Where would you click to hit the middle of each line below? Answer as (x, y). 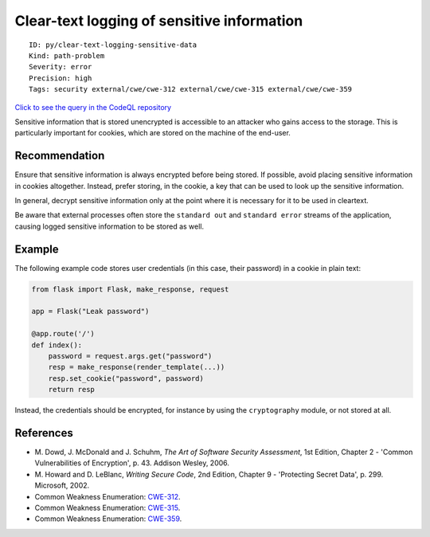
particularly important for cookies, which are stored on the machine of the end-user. (152, 133)
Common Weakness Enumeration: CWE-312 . (107, 496)
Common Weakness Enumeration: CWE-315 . (107, 508)
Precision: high (61, 78)
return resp (72, 390)
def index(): (57, 345)
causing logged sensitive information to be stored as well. (109, 226)
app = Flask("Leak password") (90, 312)
